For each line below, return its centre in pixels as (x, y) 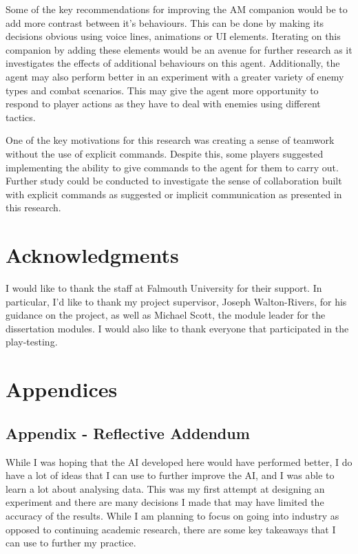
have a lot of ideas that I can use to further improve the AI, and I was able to (170, 475)
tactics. (21, 117)
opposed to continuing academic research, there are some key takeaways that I (171, 529)
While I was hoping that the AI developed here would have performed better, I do (179, 461)
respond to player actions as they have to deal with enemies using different (163, 104)
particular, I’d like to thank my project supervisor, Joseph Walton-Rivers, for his (176, 301)
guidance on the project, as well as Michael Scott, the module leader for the (166, 315)
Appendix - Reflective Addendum (128, 433)
